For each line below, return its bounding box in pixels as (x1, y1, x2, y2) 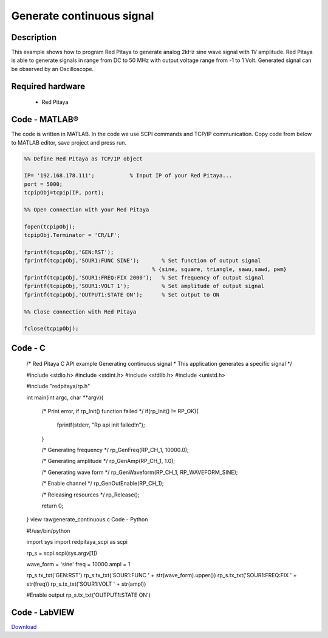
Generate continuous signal (11, 9, 154, 22)
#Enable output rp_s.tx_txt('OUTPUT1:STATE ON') (26, 591, 151, 599)
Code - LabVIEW (11, 607, 75, 617)
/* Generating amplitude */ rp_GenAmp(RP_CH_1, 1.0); (41, 458, 176, 465)
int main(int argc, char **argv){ (26, 394, 104, 401)
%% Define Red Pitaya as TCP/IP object (24, 155, 143, 162)
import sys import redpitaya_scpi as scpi (26, 538, 128, 546)
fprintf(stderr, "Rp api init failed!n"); (56, 421, 145, 428)
